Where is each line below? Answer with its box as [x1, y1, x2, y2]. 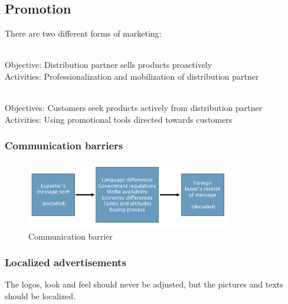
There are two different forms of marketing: [5, 27, 162, 40]
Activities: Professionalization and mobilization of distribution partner [5, 70, 259, 82]
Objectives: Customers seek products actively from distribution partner [5, 102, 263, 114]
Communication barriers [5, 138, 123, 153]
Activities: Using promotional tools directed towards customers [5, 113, 233, 125]
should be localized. [5, 290, 76, 302]
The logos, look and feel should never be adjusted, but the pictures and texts [5, 278, 283, 290]
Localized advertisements [5, 255, 126, 270]
